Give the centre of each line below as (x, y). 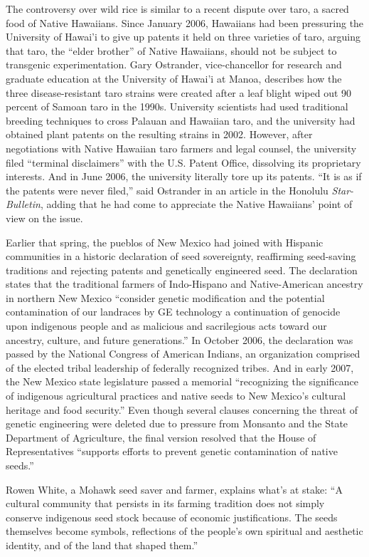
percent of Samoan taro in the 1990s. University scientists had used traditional (177, 106)
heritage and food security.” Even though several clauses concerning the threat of (182, 409)
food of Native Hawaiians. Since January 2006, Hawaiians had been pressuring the (185, 22)
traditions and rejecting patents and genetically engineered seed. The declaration (182, 270)
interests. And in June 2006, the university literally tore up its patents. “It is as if (184, 176)
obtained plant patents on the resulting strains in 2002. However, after (159, 134)
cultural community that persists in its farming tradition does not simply (165, 503)
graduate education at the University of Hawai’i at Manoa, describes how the (174, 78)
